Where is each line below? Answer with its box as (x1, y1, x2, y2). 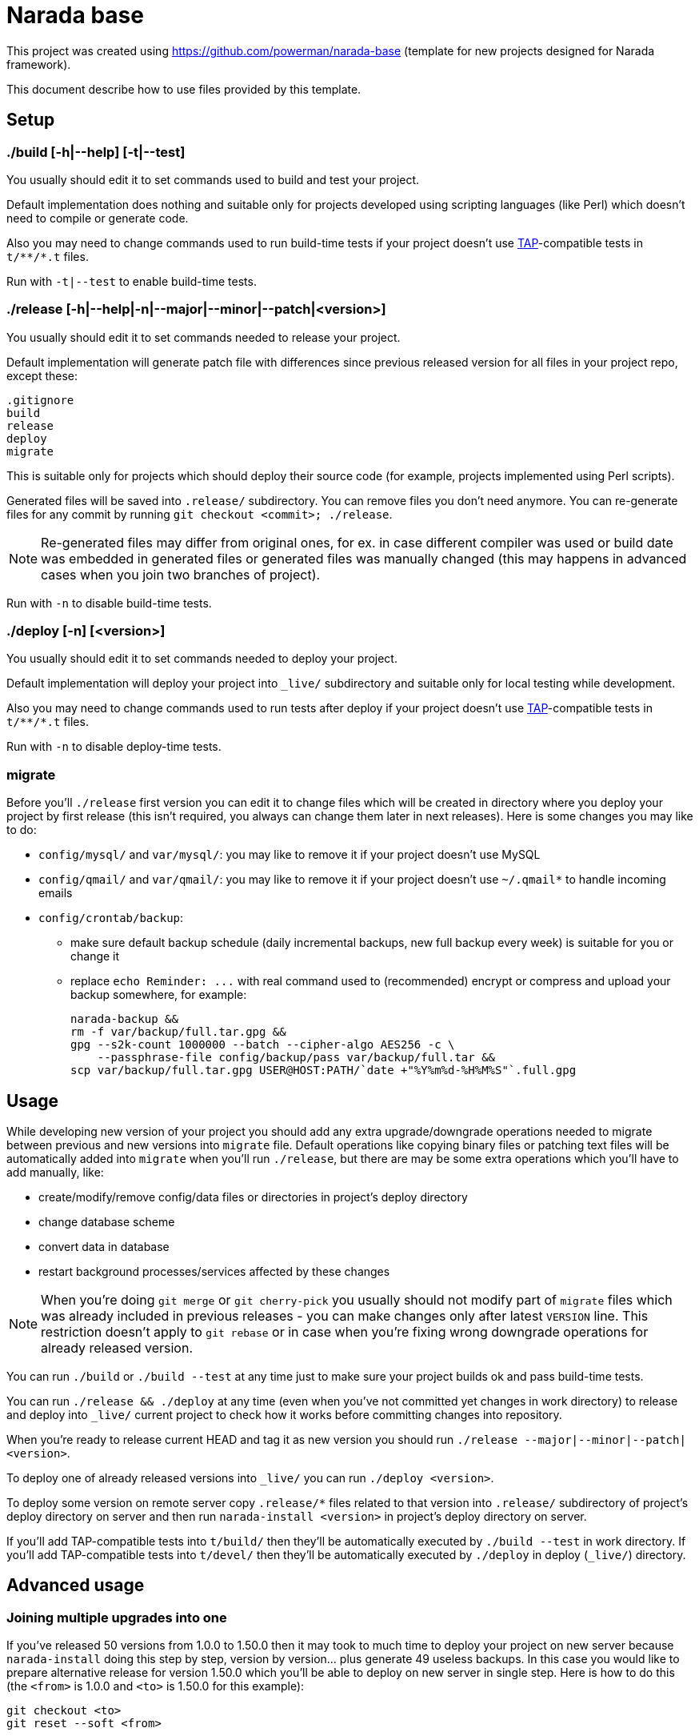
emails (38, 886, 73, 900)
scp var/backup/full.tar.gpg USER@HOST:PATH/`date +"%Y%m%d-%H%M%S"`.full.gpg (70, 1064, 577, 1077)
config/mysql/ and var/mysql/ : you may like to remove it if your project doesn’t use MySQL (38, 848, 541, 862)
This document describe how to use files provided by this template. (6, 82, 361, 96)
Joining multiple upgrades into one (6, 1609, 227, 1626)
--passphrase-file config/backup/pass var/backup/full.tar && (97, 1051, 496, 1064)
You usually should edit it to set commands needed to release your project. (6, 330, 401, 344)
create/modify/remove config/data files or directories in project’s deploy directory (38, 1190, 468, 1205)
